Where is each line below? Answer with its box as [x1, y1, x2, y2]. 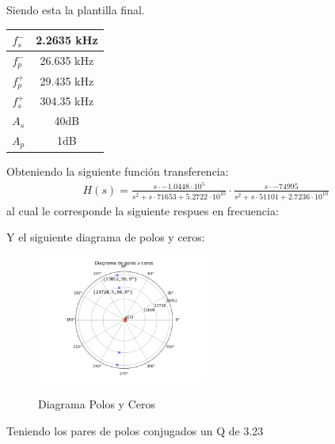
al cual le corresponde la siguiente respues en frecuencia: [6, 202, 279, 218]
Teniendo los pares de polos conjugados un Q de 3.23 [6, 422, 264, 438]
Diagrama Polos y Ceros [38, 396, 155, 412]
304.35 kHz [40, 93, 94, 109]
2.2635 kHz [36, 32, 98, 48]
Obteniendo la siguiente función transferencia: [6, 162, 229, 179]
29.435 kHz [40, 73, 94, 89]
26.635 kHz [40, 52, 94, 69]
